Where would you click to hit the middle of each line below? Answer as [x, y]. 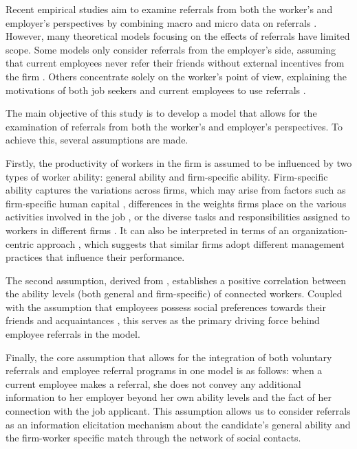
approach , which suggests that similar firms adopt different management [191, 243]
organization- [320, 230]
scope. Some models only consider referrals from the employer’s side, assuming [171, 49]
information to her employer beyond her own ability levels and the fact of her [169, 397]
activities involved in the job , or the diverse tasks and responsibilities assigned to [178, 217]
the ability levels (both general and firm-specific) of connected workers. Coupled [174, 293]
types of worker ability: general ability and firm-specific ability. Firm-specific [167, 176]
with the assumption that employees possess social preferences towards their [166, 307]
